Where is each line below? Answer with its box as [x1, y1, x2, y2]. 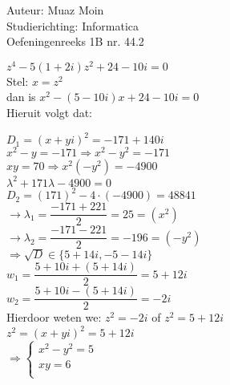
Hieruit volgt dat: [6, 104, 93, 121]
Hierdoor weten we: [6, 309, 102, 326]
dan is [6, 88, 36, 105]
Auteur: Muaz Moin [6, 2, 104, 18]
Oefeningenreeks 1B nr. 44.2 [6, 33, 144, 50]
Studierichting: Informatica [6, 17, 139, 34]
